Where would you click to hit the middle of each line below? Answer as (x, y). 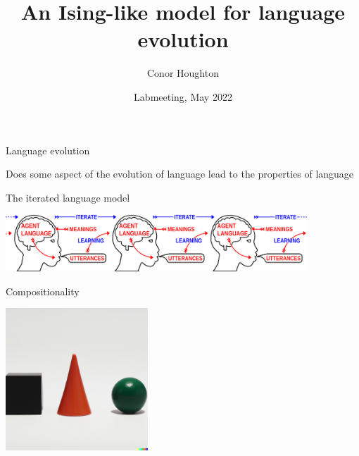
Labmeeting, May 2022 (183, 96)
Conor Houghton (183, 73)
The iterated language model (68, 197)
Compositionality (43, 291)
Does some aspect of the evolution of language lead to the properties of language (180, 174)
